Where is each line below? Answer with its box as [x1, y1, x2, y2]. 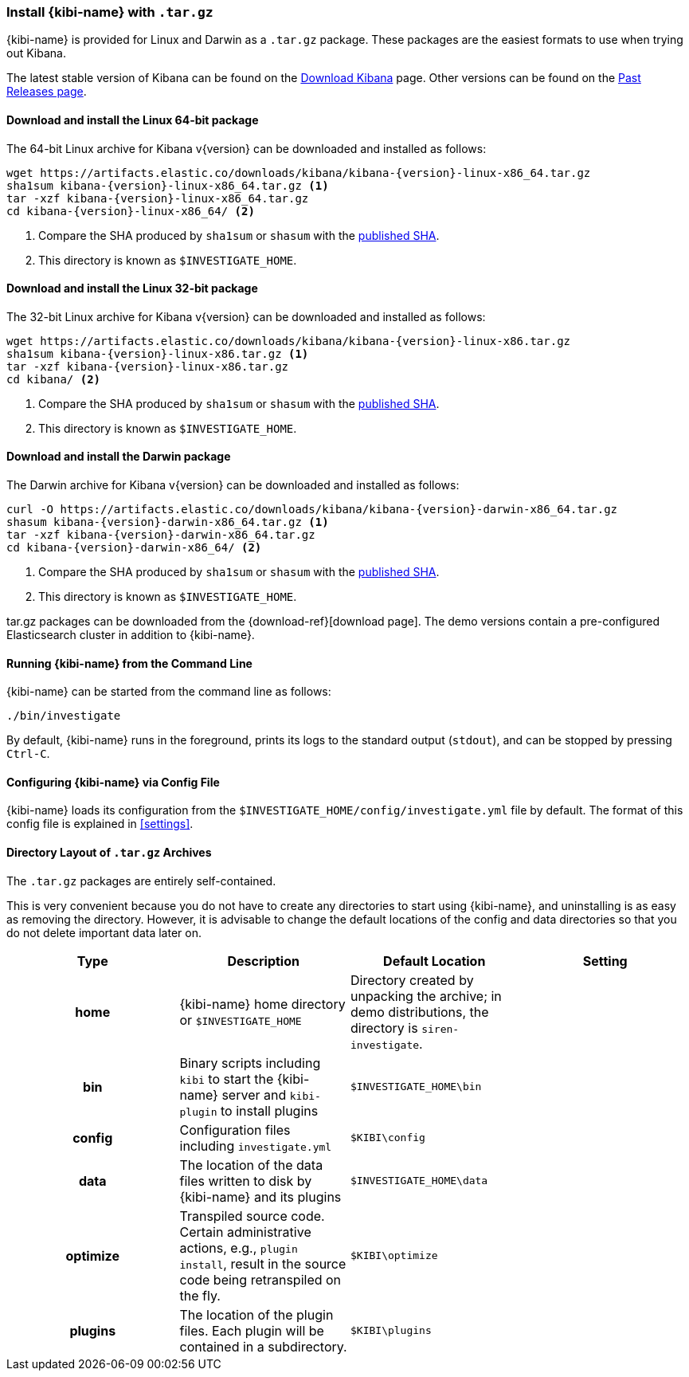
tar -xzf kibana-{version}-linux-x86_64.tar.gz [6, 191, 309, 205]
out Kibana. [6, 46, 66, 61]
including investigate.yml [179, 1137, 332, 1154]
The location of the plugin [179, 1306, 334, 1323]
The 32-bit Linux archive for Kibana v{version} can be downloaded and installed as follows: [6, 309, 486, 324]
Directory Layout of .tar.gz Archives [6, 845, 212, 860]
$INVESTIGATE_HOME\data [350, 1175, 488, 1187]
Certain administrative [179, 1223, 311, 1240]
